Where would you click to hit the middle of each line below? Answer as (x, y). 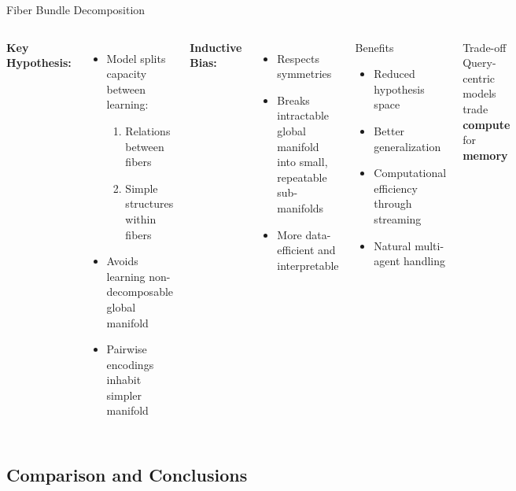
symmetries (304, 74)
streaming (398, 218)
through (393, 203)
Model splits (136, 58)
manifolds (300, 207)
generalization (407, 146)
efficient (296, 250)
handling (424, 261)
